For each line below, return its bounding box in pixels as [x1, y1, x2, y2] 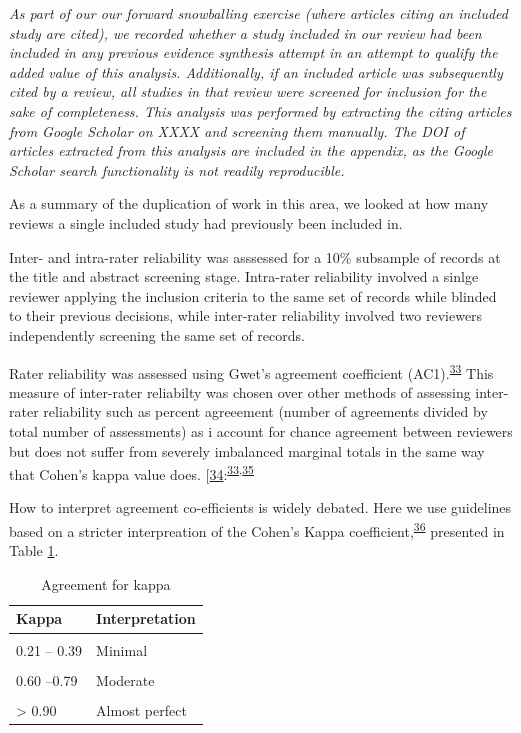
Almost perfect [96, 699, 187, 720]
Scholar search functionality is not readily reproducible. [9, 159, 345, 180]
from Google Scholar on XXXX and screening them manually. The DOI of [9, 120, 465, 141]
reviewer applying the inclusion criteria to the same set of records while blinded [9, 285, 497, 306]
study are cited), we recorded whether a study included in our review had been [9, 22, 482, 43]
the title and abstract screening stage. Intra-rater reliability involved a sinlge [9, 266, 479, 287]
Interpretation [96, 608, 196, 629]
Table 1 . [9, 540, 59, 561]
